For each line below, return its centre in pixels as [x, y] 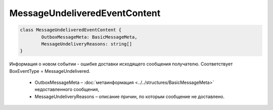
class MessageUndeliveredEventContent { [71, 30]
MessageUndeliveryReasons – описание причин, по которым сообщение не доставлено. [130, 96]
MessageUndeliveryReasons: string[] [87, 44]
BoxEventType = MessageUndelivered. [50, 71]
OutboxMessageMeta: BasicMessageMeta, [89, 37]
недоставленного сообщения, [67, 89]
